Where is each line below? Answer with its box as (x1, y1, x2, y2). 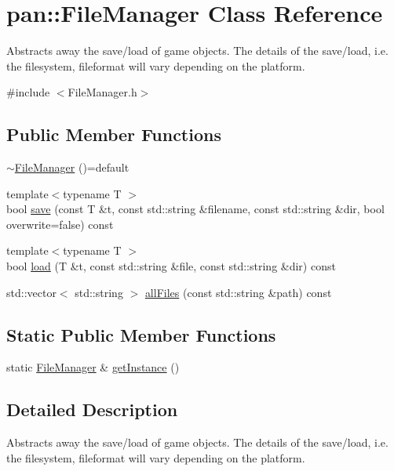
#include (6, 84, 50, 100)
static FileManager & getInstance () (6, 359, 180, 375)
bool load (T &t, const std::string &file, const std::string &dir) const (6, 258, 336, 274)
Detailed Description (6, 397, 178, 422)
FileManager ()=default (14, 159, 130, 176)
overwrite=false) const (6, 216, 114, 232)
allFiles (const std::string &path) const (144, 284, 332, 300)
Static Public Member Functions (6, 322, 276, 346)
